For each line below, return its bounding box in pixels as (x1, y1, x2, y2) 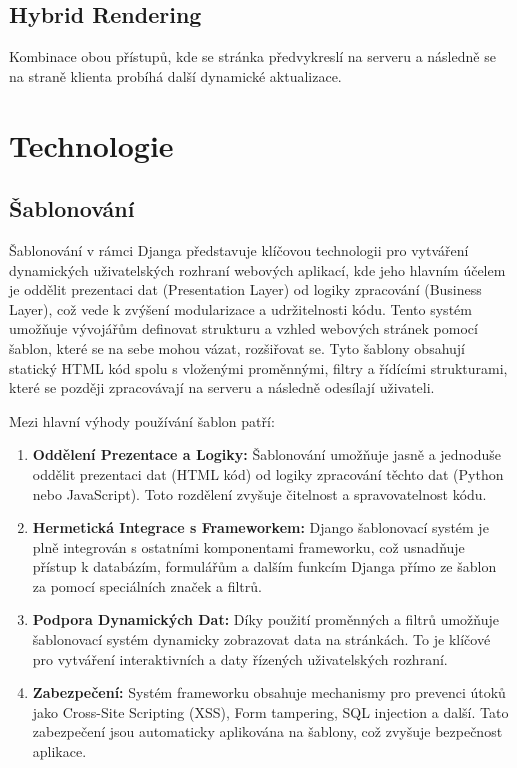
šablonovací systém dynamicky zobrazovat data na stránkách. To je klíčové (32, 629, 491, 650)
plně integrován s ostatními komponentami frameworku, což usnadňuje (32, 536, 465, 557)
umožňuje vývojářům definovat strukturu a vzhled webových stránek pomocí (9, 318, 478, 339)
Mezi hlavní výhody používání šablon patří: (9, 410, 275, 431)
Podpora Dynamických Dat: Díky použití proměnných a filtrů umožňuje (32, 609, 499, 630)
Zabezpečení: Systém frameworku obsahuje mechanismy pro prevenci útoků (32, 682, 506, 703)
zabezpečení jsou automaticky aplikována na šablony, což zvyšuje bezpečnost (32, 721, 503, 742)
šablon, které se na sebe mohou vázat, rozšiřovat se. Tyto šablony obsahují (9, 337, 466, 358)
